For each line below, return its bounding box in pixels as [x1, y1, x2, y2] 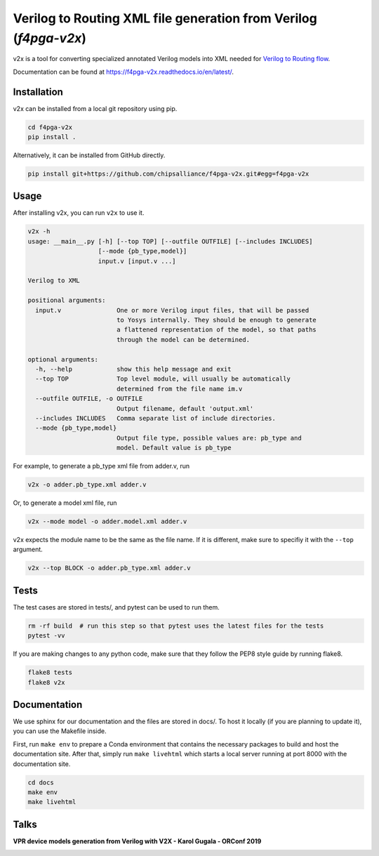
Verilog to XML [27, 277, 80, 284]
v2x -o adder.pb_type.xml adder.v [27, 481, 147, 489]
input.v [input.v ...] [98, 257, 176, 265]
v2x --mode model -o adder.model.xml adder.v [27, 518, 187, 525]
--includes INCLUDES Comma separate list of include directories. [35, 414, 277, 422]
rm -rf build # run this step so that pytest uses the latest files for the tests [27, 621, 324, 630]
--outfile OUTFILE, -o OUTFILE [35, 395, 143, 403]
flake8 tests [27, 669, 73, 677]
